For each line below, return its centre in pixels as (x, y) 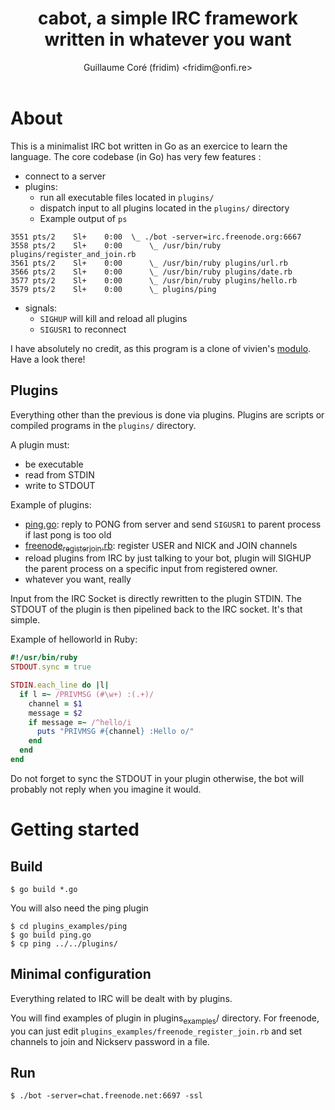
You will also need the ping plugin (79, 908)
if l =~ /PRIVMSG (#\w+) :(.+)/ (87, 694)
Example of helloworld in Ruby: (74, 639)
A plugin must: (40, 444)
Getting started (75, 829)
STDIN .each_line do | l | (60, 685)
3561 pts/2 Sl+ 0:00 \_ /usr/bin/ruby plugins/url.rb (149, 263)
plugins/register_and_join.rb (73, 254)
